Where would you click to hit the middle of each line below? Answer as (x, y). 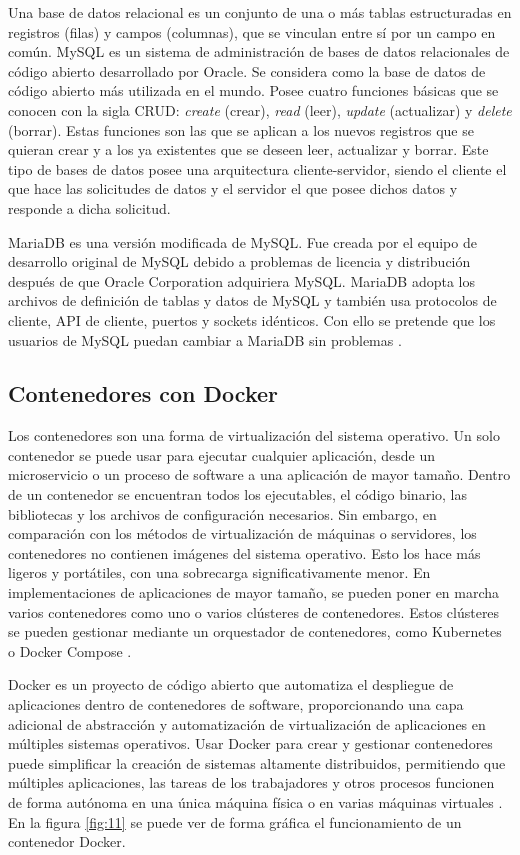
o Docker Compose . (70, 650)
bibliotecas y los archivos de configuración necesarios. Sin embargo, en (222, 513)
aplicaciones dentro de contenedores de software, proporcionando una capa (236, 704)
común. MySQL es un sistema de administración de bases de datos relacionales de (259, 51)
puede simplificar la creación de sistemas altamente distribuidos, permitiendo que (257, 762)
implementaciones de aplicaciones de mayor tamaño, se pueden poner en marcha (254, 592)
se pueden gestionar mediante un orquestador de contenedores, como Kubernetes (255, 631)
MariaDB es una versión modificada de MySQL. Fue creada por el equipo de (242, 241)
